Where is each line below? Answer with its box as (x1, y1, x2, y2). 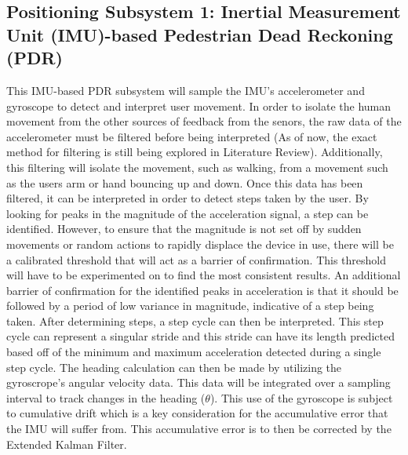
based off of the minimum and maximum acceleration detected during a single (6, 344, 381, 360)
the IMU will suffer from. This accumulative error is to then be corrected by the (6, 420, 392, 437)
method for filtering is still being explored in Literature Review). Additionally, (6, 144, 383, 160)
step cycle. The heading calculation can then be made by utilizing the (6, 359, 342, 375)
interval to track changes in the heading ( (6, 389, 206, 406)
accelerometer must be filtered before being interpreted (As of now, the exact (6, 128, 377, 144)
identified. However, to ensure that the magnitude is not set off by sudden (6, 220, 362, 237)
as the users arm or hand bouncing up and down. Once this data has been (6, 174, 363, 191)
